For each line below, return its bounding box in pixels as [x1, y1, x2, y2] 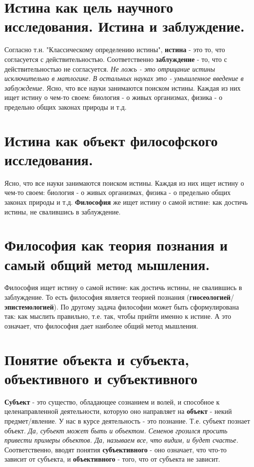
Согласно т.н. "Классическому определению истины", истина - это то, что [4, 44, 225, 55]
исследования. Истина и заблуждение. [4, 16, 245, 36]
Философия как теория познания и [4, 235, 228, 255]
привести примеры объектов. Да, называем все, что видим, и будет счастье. [4, 435, 238, 445]
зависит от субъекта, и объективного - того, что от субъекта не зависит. [4, 454, 220, 464]
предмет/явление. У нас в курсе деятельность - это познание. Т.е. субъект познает [4, 415, 250, 426]
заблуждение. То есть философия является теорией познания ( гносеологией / [4, 292, 234, 302]
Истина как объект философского [4, 130, 218, 150]
